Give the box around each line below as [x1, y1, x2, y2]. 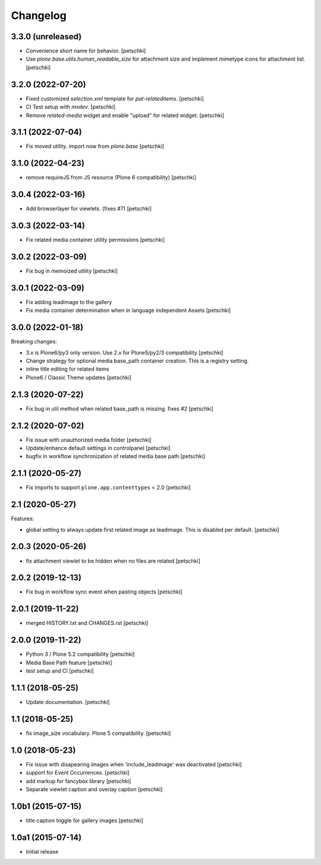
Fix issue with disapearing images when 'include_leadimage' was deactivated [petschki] [26, 760, 242, 768]
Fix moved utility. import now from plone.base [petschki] [26, 143, 165, 150]
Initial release [26, 848, 59, 855]
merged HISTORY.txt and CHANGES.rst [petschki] [26, 620, 149, 627]
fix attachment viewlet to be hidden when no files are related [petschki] [26, 557, 200, 564]
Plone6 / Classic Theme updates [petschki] [26, 374, 132, 381]
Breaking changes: [11, 338, 57, 345]
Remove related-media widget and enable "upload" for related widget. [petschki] [26, 112, 225, 119]
